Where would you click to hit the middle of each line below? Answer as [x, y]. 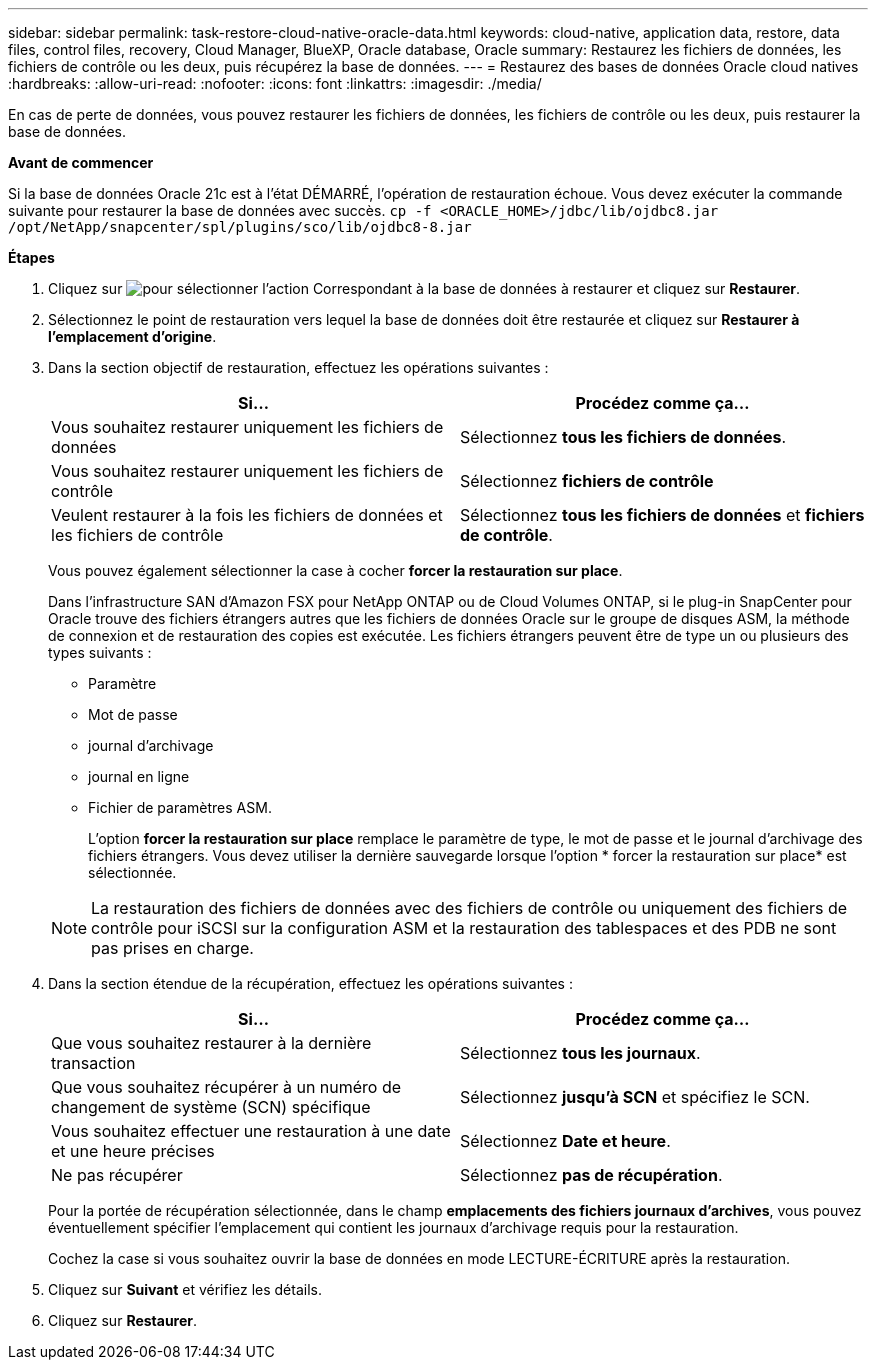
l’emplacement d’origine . [132, 336]
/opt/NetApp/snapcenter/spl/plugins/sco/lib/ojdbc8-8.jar [240, 227]
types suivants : [100, 652]
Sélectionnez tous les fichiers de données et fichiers [662, 515]
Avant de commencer [81, 162]
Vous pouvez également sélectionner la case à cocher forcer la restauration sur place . [335, 570]
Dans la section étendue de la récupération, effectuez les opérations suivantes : [310, 983]
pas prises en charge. [172, 948]
